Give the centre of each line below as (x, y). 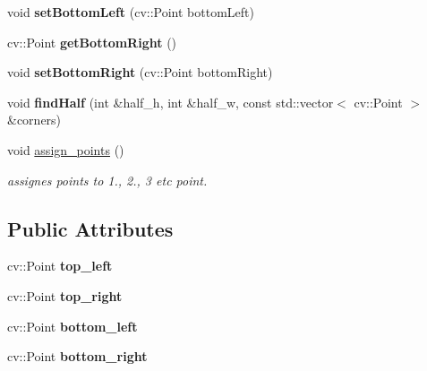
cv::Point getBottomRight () (92, 42)
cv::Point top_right (65, 295)
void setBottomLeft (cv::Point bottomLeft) (131, 12)
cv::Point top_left (60, 266)
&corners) (34, 120)
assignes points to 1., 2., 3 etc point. (107, 180)
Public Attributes (90, 228)
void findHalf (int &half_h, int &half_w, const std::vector (171, 102)
